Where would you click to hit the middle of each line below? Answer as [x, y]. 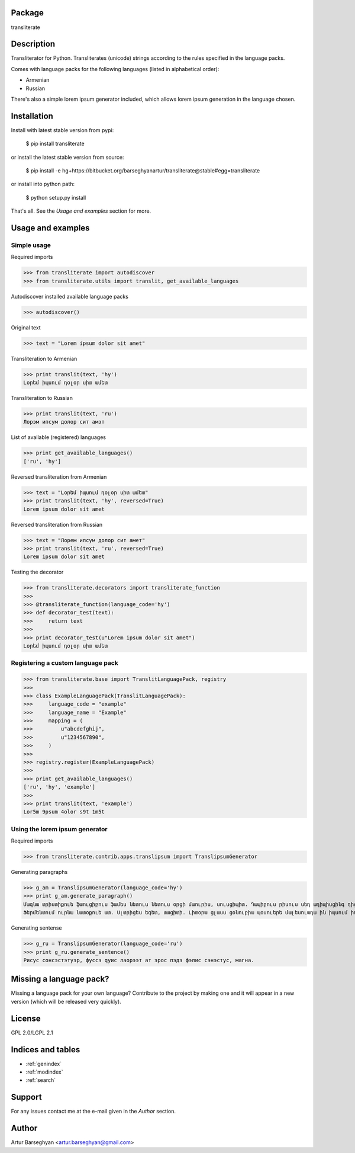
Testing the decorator [37, 572]
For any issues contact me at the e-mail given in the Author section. [93, 1112]
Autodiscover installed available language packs [70, 296]
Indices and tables [46, 1050]
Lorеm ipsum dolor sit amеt [64, 557]
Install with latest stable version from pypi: [62, 130]
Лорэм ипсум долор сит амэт [64, 422]
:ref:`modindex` [44, 1072]
